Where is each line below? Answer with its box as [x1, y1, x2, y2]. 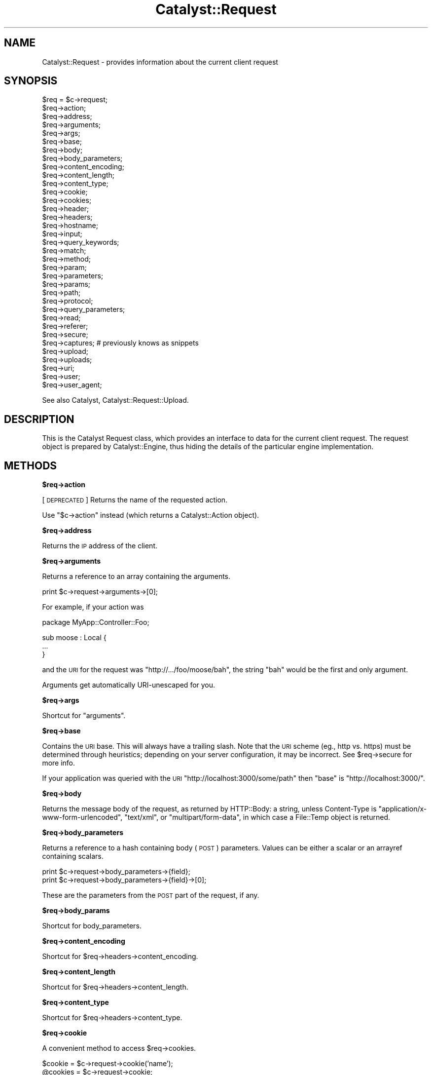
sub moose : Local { [42, 633, 107, 642]
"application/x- [378, 805, 427, 813]
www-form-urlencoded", [42, 813, 123, 822]
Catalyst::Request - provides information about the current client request [42, 57, 278, 66]
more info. [42, 759, 75, 768]
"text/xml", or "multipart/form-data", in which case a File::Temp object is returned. [124, 813, 390, 822]
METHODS [4, 459, 57, 472]
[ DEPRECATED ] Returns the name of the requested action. [42, 496, 228, 504]
